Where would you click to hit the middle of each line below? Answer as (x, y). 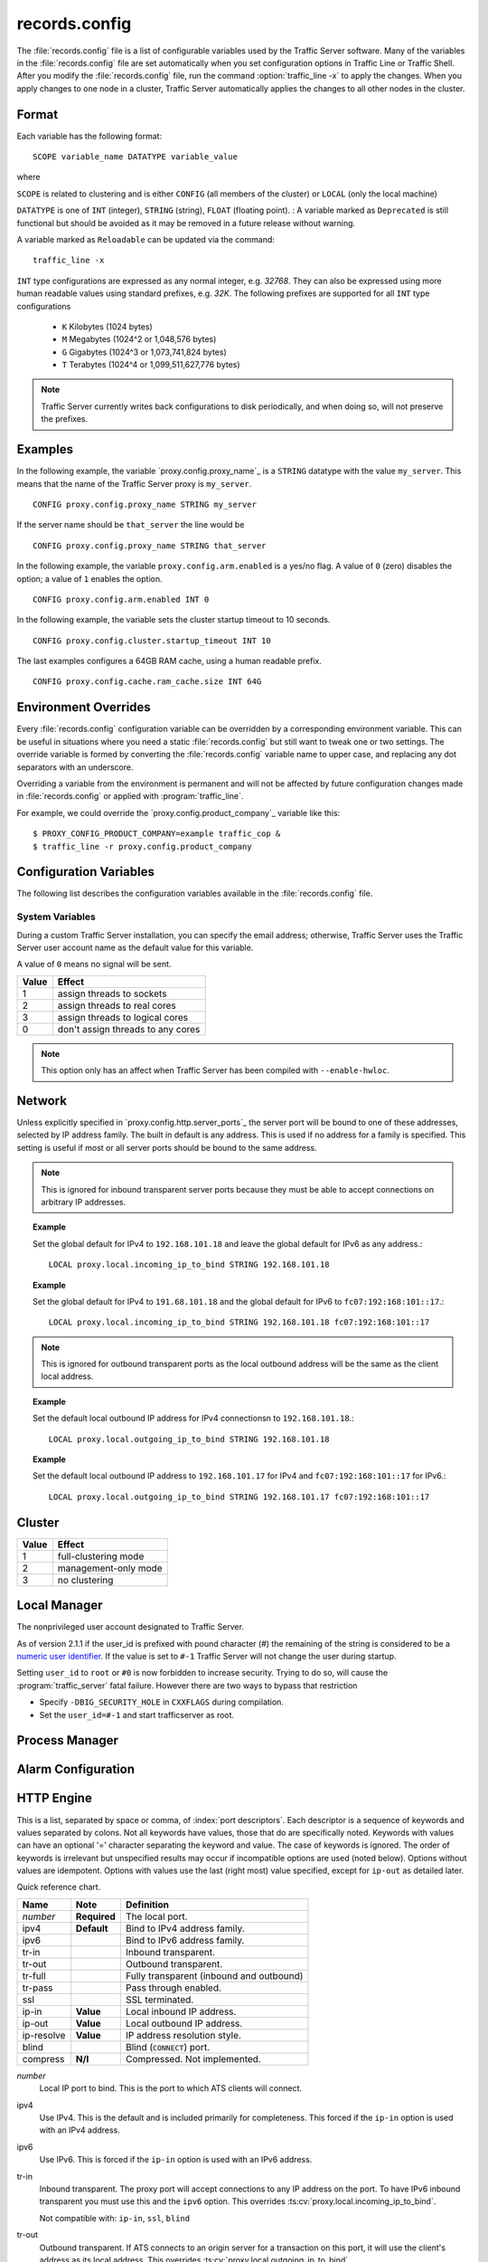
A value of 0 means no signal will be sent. (94, 965)
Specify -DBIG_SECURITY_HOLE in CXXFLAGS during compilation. (162, 1702)
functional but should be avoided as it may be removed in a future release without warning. (186, 223)
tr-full (34, 1975)
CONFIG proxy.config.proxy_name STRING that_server (150, 546)
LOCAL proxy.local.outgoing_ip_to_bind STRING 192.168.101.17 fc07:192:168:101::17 (239, 1497)
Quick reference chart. (59, 1887)
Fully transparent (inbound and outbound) (214, 1975)
